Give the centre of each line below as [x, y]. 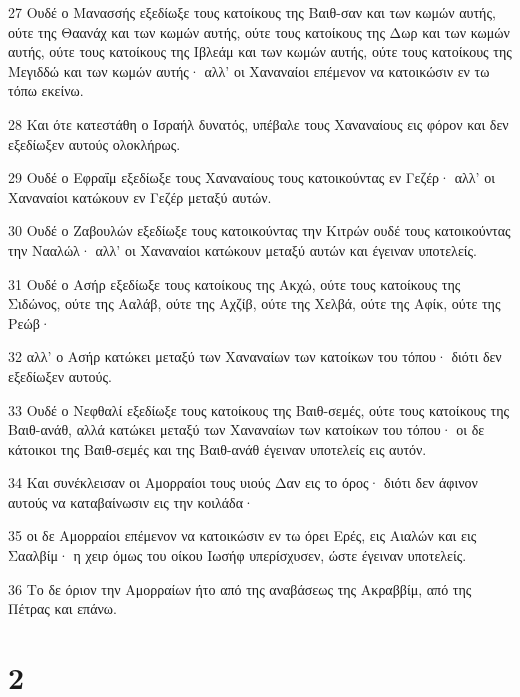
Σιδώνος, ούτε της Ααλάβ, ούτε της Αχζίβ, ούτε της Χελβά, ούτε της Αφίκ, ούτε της [254, 303]
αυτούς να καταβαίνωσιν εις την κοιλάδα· [131, 501]
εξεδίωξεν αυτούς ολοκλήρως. [94, 143]
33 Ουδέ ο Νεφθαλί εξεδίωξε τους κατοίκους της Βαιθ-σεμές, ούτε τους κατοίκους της [259, 409]
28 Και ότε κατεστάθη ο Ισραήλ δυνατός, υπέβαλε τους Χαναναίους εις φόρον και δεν [258, 123]
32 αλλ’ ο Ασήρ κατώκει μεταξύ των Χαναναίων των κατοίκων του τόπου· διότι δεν [255, 356]
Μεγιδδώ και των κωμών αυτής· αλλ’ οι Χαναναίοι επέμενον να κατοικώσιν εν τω [249, 70]
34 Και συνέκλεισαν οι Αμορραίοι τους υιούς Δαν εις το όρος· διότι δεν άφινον [243, 482]
